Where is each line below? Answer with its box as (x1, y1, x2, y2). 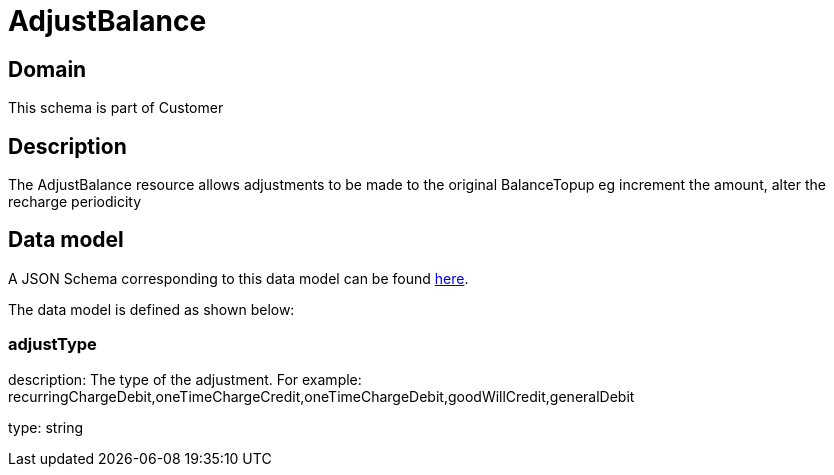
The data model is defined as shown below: (8, 300, 295, 318)
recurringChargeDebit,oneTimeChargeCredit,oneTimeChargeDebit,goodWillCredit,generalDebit (8, 387, 635, 405)
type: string (8, 418, 84, 436)
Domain (8, 56, 87, 82)
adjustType (8, 334, 97, 355)
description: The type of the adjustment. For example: (8, 370, 362, 388)
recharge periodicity (8, 193, 142, 211)
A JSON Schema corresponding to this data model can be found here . (8, 269, 469, 287)
